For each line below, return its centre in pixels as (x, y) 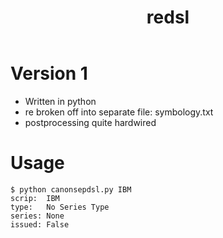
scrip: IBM (35, 198)
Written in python (60, 101)
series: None (37, 216)
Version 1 (49, 73)
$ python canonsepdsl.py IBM (71, 189)
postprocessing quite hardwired (90, 122)
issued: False (40, 224)
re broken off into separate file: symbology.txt (119, 112)
